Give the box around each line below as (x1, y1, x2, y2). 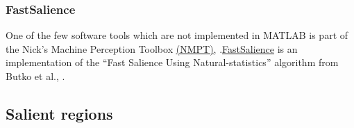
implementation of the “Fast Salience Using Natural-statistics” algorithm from (6, 55, 339, 70)
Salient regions (6, 102, 113, 124)
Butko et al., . (6, 69, 65, 83)
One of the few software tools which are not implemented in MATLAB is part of (6, 28, 348, 42)
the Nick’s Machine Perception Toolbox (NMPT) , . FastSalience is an (6, 41, 298, 56)
